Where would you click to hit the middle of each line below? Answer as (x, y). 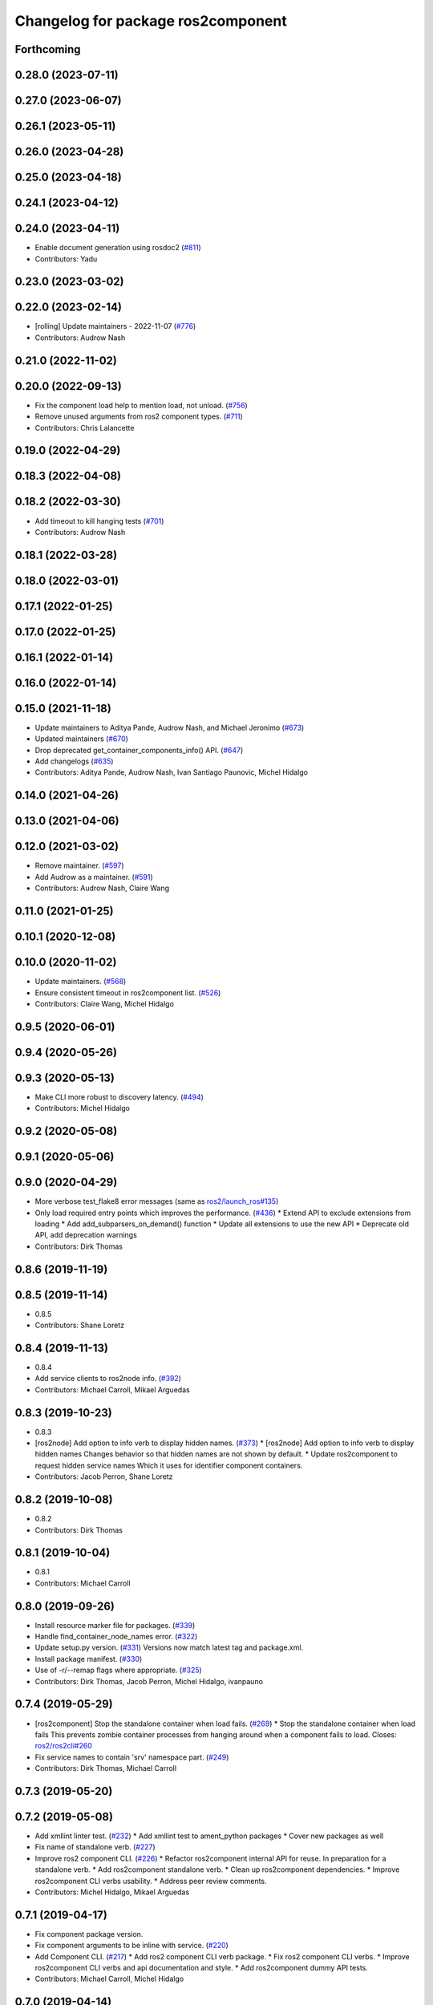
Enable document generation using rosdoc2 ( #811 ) (118, 248)
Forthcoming (48, 49)
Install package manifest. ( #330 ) (89, 1659)
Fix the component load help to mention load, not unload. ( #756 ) (141, 405)
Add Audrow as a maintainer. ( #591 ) (94, 877)
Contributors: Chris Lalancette (85, 427)
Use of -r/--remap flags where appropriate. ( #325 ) (118, 1670)
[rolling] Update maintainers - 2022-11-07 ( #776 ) (115, 326)
